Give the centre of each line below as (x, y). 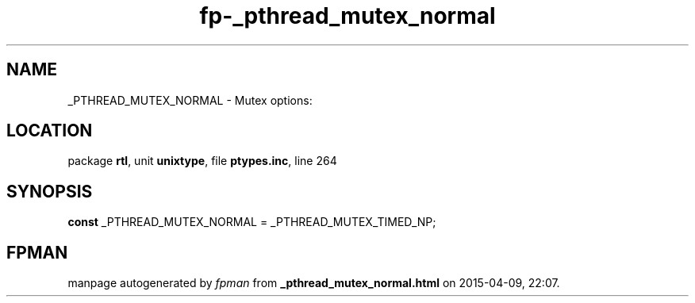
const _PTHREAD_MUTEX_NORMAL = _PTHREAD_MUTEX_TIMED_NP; (252, 222)
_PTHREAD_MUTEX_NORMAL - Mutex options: (190, 100)
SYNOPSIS (50, 191)
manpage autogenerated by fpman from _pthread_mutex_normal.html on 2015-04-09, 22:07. (314, 283)
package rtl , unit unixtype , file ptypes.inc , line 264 (202, 161)
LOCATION (50, 131)
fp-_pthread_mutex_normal (347, 16)
